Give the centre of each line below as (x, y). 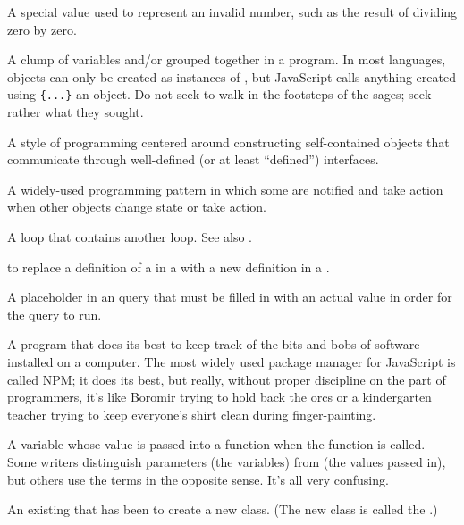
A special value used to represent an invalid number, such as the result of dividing (232, 12)
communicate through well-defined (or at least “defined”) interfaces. (193, 159)
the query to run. (55, 314)
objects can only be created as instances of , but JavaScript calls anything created (232, 76)
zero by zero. (42, 29)
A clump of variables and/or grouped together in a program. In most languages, (227, 59)
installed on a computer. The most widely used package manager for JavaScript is (232, 361)
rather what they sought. (76, 112)
